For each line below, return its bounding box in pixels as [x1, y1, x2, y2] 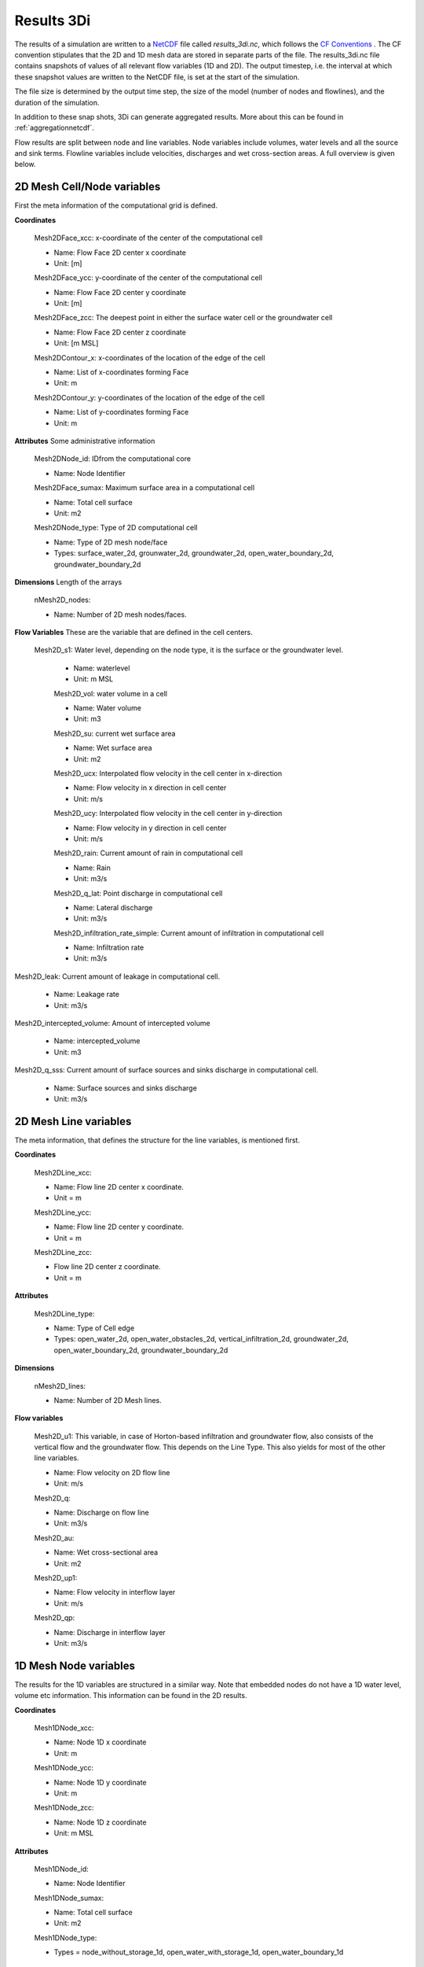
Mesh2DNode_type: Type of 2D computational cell [34, 523, 198, 533]
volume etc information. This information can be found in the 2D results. [14, 1691, 247, 1700]
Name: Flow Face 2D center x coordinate [53, 248, 186, 257]
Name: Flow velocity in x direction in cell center [73, 783, 227, 792]
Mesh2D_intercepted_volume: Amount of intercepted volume [14, 1019, 211, 1028]
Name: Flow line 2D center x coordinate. [53, 1183, 185, 1192]
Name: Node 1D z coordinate [53, 1818, 147, 1827]
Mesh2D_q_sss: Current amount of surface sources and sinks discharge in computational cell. [14, 1065, 319, 1075]
